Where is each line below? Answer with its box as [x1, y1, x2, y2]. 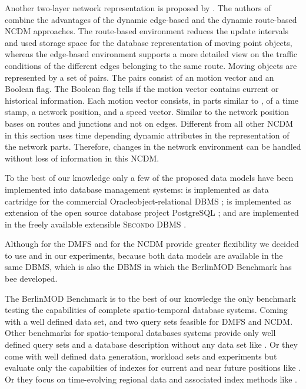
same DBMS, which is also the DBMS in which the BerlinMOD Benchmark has [5, 261, 292, 273]
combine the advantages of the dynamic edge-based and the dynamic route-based [5, 13, 297, 25]
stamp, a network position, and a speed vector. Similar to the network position [5, 106, 290, 118]
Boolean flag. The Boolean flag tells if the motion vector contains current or [5, 83, 279, 95]
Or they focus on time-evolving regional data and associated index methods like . [5, 372, 298, 385]
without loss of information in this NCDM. [5, 151, 159, 164]
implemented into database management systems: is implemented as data [5, 183, 269, 195]
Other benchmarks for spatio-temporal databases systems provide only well [5, 327, 276, 339]
